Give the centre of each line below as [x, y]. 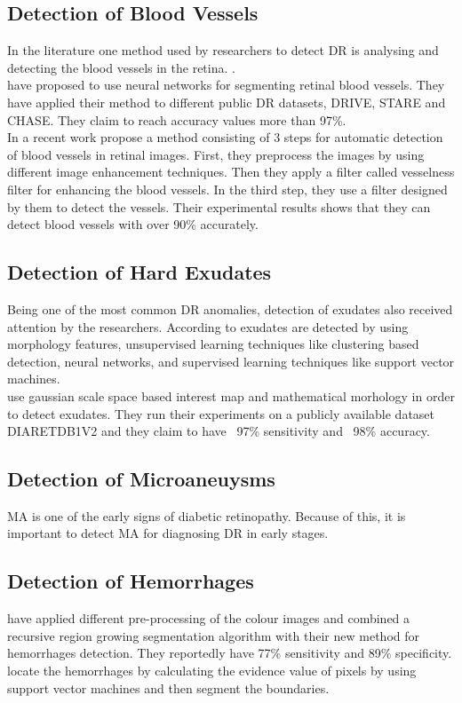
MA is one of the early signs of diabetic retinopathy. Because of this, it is [207, 515]
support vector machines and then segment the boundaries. [168, 687]
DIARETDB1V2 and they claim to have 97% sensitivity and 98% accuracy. [219, 431]
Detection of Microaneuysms [141, 479]
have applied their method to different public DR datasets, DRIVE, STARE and [227, 102]
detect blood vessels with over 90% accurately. [133, 224]
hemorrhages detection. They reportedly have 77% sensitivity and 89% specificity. [230, 653]
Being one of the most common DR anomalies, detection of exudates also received [230, 308]
